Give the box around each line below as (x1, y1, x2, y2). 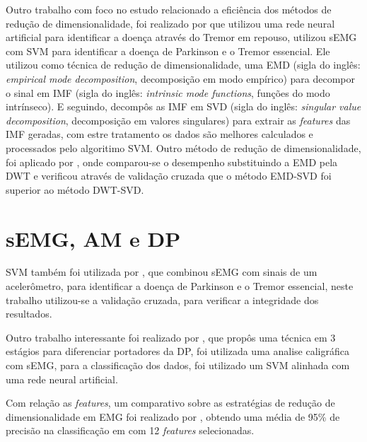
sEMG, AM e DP (6, 223, 181, 252)
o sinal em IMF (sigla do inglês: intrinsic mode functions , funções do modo (6, 85, 330, 100)
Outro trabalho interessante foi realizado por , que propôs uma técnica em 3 (6, 330, 336, 344)
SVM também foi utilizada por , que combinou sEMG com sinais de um (6, 264, 318, 279)
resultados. (6, 306, 52, 321)
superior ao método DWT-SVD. (6, 182, 144, 197)
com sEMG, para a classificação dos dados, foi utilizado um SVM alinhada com (6, 358, 350, 372)
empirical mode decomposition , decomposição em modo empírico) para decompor (6, 71, 355, 86)
